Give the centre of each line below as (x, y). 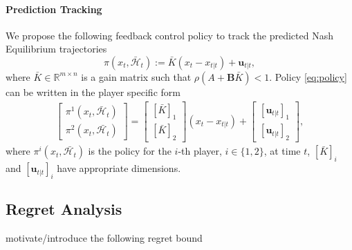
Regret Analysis (64, 209)
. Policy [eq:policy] (308, 76)
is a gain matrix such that (136, 76)
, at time (282, 151)
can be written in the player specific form (93, 92)
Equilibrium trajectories (56, 49)
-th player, (200, 151)
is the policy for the (130, 151)
